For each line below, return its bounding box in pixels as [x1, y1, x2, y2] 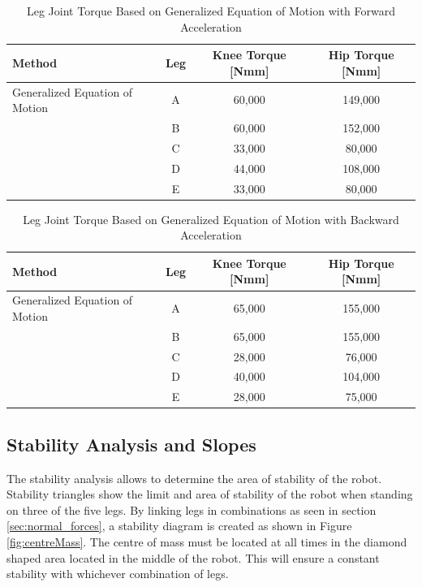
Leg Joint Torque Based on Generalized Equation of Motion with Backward [23, 210, 399, 227]
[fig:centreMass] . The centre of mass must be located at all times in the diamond [6, 533, 407, 550]
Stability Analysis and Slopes [6, 431, 256, 456]
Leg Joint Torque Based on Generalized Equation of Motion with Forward [26, 2, 395, 19]
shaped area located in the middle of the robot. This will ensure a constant [6, 549, 380, 566]
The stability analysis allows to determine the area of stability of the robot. [6, 469, 382, 486]
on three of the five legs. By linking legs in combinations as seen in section [6, 501, 377, 518]
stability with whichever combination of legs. [6, 565, 229, 582]
